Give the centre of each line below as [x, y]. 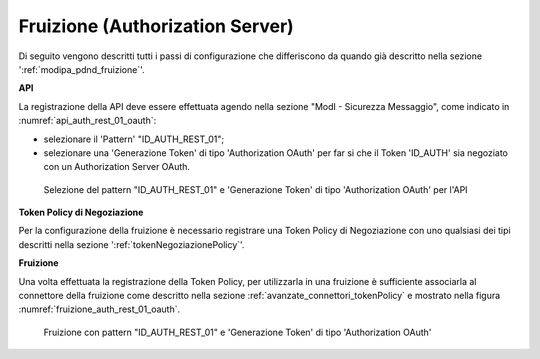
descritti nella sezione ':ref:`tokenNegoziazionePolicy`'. [131, 244]
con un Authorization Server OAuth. [116, 167]
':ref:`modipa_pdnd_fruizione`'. [81, 69]
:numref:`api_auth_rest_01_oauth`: [87, 121]
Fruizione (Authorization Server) [156, 26]
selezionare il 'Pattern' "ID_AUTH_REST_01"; [134, 139]
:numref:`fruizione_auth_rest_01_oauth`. [99, 309]
